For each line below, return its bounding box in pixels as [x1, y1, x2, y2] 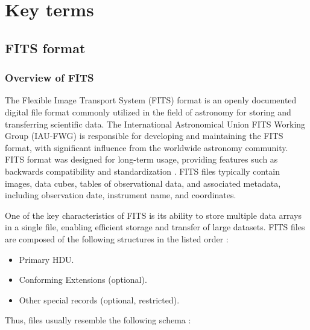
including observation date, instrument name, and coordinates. [5, 189, 236, 201]
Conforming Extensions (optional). [19, 273, 147, 286]
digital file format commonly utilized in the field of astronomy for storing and [5, 105, 291, 118]
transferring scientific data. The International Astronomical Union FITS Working [5, 117, 306, 130]
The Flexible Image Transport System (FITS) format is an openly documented [5, 94, 297, 106]
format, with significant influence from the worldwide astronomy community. [5, 141, 288, 154]
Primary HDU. [19, 253, 74, 265]
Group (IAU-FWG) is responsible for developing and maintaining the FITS [5, 129, 283, 142]
